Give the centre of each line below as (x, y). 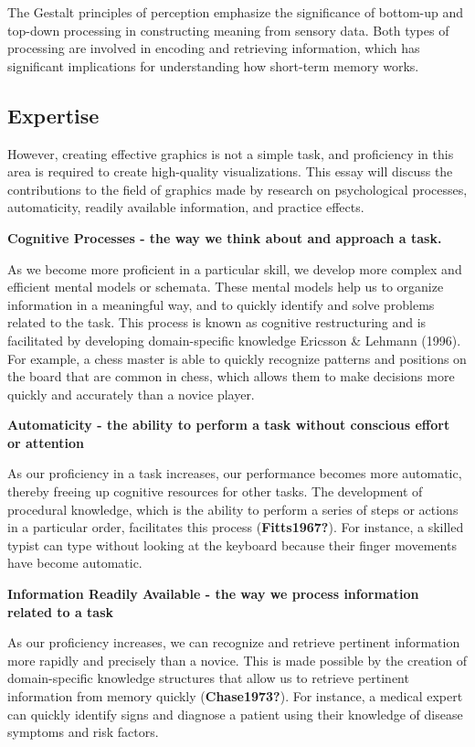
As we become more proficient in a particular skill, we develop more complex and (235, 268)
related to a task (61, 611)
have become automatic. (75, 563)
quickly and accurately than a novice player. (131, 394)
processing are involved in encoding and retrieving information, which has (214, 48)
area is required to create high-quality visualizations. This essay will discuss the (230, 171)
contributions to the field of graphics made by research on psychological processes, (237, 189)
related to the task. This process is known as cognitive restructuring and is (217, 322)
